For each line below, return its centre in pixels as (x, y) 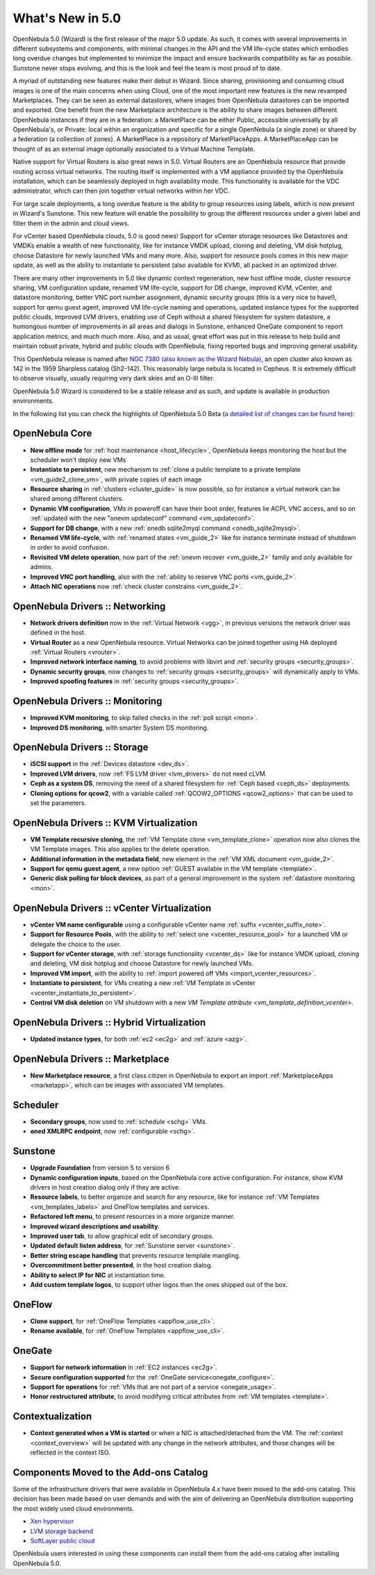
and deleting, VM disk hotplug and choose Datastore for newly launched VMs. (142, 964)
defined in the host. (58, 632)
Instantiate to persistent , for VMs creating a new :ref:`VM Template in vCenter (143, 983)
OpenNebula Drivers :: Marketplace (91, 1058)
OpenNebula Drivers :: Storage (81, 747)
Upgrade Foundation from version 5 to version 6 (100, 1168)
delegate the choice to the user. (76, 944)
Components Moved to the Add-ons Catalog (110, 1472)
